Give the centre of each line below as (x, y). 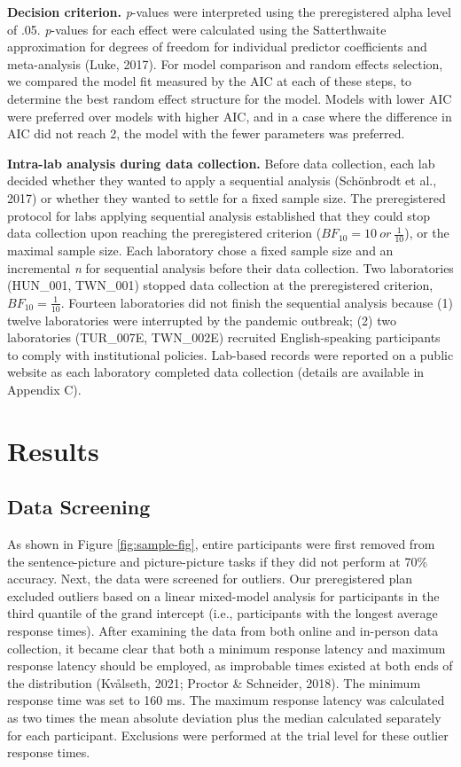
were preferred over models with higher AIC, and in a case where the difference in (230, 116)
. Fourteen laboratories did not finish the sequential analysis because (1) (257, 302)
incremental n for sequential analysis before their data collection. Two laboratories (230, 267)
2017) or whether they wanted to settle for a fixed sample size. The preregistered (227, 197)
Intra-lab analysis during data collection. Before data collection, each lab (221, 163)
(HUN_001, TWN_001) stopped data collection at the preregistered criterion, (220, 285)
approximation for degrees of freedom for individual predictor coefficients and (217, 47)
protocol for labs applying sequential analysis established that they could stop (219, 215)
